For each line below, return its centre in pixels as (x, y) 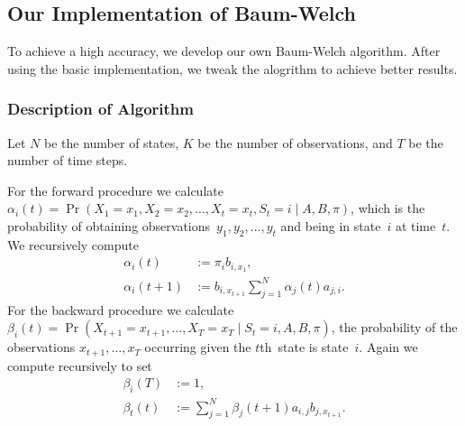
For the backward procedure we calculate (121, 309)
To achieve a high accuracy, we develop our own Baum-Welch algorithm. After (224, 51)
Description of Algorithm (100, 109)
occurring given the (198, 347)
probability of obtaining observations (109, 225)
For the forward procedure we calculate (115, 190)
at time (415, 225)
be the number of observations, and (295, 142)
